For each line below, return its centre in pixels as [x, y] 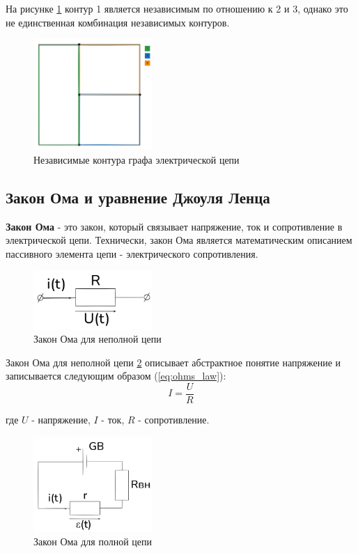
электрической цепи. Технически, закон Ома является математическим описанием [179, 240]
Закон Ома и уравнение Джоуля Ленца [138, 197]
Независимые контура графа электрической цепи [137, 159]
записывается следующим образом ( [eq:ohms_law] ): [116, 376]
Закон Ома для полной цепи [93, 542]
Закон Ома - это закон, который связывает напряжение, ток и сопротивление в [174, 226]
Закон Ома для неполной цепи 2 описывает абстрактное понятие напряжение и [173, 362]
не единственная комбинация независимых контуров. [118, 22]
